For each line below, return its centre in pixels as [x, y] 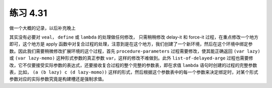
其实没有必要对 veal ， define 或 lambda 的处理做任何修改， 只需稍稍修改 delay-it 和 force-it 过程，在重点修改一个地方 [134, 37]
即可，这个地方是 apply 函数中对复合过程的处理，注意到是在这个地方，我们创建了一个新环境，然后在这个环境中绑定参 [131, 44]
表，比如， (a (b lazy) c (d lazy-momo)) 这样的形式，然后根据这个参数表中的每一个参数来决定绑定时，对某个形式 [134, 72]
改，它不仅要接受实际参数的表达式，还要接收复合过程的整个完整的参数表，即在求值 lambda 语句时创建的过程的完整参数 [133, 65]
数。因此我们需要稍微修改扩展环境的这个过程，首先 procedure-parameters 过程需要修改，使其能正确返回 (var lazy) [135, 51]
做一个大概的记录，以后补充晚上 [42, 28]
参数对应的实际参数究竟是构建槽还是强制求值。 [58, 79]
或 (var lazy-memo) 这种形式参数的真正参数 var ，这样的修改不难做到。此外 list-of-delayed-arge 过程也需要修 [131, 58]
